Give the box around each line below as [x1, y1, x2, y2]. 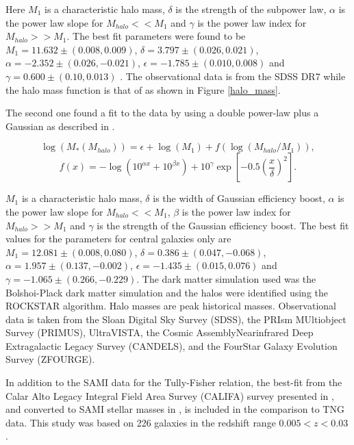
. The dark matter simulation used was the [136, 271, 316, 285]
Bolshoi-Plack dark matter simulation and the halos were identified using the [5, 285, 328, 299]
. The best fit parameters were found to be [66, 29, 246, 43]
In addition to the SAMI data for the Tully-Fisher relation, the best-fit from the [5, 375, 342, 390]
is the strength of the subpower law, [175, 2, 327, 16]
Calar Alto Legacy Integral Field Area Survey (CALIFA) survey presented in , [5, 388, 334, 403]
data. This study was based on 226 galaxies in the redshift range [5, 415, 276, 429]
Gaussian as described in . [5, 118, 115, 133]
